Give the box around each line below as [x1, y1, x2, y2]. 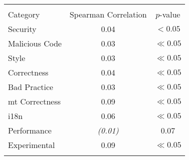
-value [160, 8, 181, 20]
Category [8, 8, 40, 20]
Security [8, 23, 36, 34]
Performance [8, 124, 52, 136]
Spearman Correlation [69, 8, 147, 20]
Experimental [8, 139, 55, 150]
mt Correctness [8, 95, 61, 107]
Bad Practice [8, 81, 53, 92]
